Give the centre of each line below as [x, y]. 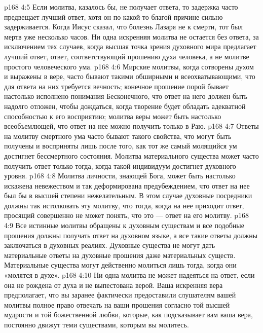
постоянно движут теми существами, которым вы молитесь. [97, 324]
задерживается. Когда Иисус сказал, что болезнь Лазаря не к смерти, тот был [123, 27]
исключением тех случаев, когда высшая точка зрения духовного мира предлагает [130, 46]
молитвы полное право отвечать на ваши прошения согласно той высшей [117, 304]
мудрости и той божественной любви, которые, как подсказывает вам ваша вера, [128, 314]
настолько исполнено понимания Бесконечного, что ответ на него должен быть [126, 96]
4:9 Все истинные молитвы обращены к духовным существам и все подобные [124, 225]
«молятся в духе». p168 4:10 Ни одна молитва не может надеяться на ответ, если [129, 275]
